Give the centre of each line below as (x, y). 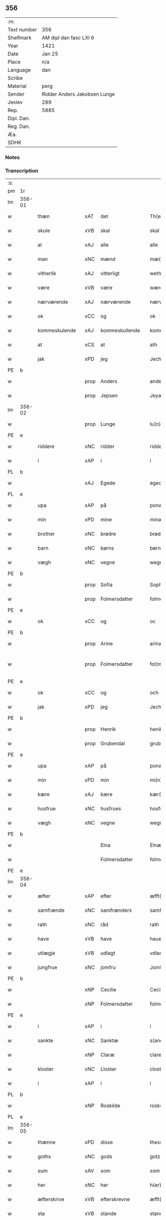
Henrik (108, 729)
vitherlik (47, 273)
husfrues (111, 809)
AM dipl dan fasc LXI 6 (68, 38)
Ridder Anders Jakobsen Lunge (78, 94)
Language (19, 70)
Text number (22, 29)
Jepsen (109, 395)
